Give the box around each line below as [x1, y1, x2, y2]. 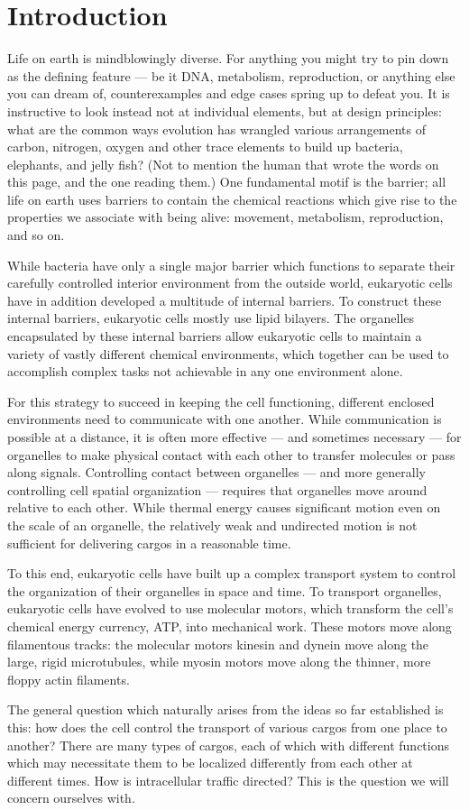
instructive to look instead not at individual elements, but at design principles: [7, 101, 442, 120]
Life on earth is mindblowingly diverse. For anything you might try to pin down [7, 49, 449, 68]
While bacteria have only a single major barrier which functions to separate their [7, 255, 455, 274]
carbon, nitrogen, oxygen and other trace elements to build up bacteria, [7, 137, 403, 156]
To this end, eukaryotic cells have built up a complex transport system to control [7, 564, 456, 583]
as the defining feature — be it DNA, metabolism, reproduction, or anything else [7, 66, 455, 85]
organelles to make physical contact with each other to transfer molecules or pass [7, 445, 455, 464]
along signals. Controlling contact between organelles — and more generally [7, 463, 426, 482]
